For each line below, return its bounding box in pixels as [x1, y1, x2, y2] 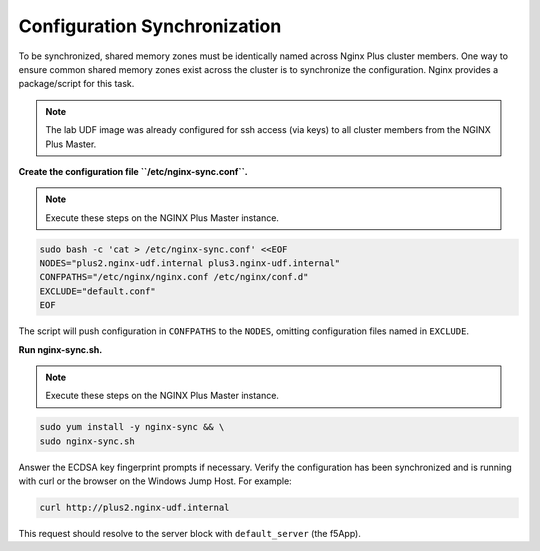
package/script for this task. [18, 78, 135, 90]
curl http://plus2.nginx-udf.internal [39, 502, 230, 514]
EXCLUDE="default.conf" [39, 285, 157, 297]
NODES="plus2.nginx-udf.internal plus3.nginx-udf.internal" [39, 258, 341, 269]
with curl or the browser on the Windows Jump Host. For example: [18, 475, 292, 487]
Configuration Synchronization [18, 15, 282, 37]
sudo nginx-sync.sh [39, 435, 135, 447]
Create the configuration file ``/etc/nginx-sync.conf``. [18, 165, 249, 177]
